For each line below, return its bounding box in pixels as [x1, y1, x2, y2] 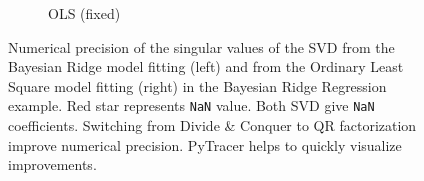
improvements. [8, 154, 97, 175]
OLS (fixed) [48, 3, 121, 23]
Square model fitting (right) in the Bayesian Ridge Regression [8, 75, 387, 96]
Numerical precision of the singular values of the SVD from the [8, 36, 395, 57]
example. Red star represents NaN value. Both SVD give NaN [8, 95, 375, 116]
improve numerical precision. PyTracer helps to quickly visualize [8, 134, 402, 155]
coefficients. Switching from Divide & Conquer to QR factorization [8, 115, 417, 136]
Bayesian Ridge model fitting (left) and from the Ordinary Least [8, 56, 404, 77]
